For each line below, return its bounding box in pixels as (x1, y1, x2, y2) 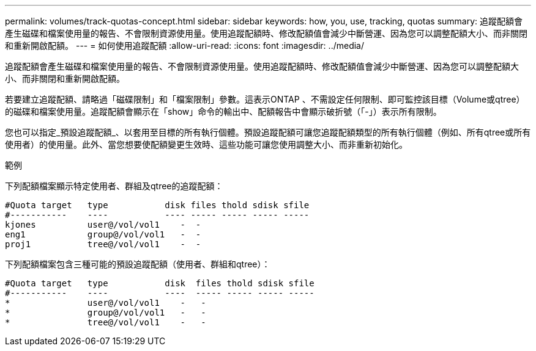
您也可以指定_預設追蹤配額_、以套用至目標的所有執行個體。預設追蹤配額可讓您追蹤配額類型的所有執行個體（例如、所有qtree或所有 (5, 127, 531, 137)
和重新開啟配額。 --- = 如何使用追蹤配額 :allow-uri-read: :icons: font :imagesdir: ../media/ (5, 40, 365, 51)
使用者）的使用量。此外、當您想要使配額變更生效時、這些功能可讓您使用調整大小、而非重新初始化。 (5, 139, 408, 150)
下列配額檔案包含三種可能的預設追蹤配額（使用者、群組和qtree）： (5, 259, 270, 269)
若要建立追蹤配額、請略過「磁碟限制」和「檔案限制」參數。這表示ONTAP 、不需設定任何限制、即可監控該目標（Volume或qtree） (5, 94, 525, 104)
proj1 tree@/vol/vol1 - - (5, 239, 201, 249)
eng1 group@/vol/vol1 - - (5, 230, 201, 239)
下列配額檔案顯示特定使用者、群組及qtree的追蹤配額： (5, 181, 223, 191)
